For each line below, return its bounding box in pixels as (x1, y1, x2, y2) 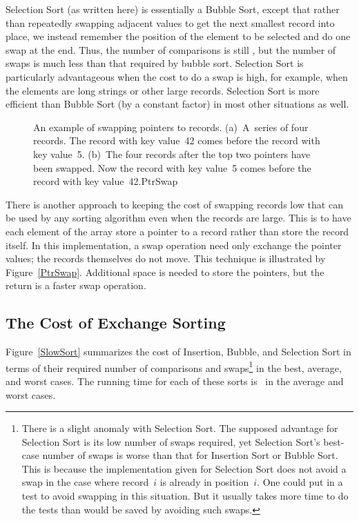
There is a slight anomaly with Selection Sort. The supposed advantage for (21, 421, 338, 435)
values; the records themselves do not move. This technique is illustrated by (6, 251, 326, 266)
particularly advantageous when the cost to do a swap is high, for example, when (6, 69, 348, 83)
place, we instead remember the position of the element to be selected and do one (6, 29, 351, 43)
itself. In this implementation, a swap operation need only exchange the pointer (6, 237, 342, 252)
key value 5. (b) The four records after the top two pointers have (33, 146, 311, 161)
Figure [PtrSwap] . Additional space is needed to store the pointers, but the (6, 264, 324, 279)
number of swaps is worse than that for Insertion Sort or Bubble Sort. (42, 448, 338, 462)
